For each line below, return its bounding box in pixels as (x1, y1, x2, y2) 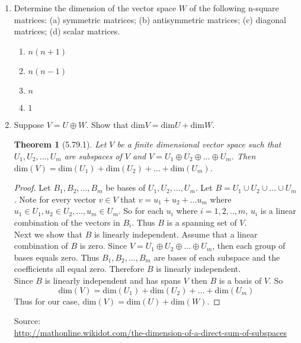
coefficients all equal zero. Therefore (14, 262, 145, 275)
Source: (14, 315, 41, 327)
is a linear (260, 204, 296, 217)
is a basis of (219, 274, 262, 286)
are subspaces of (64, 149, 122, 162)
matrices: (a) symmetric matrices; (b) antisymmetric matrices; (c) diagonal (14, 13, 286, 25)
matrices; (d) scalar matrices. (14, 25, 120, 37)
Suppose (14, 118, 44, 130)
